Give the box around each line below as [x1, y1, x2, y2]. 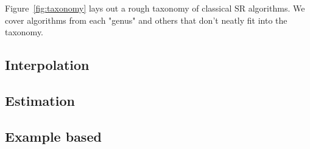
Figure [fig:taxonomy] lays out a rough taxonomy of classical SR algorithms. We [5, 2, 305, 14]
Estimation [5, 91, 75, 109]
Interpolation [5, 55, 90, 74]
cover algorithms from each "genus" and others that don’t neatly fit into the [5, 13, 287, 26]
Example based [5, 126, 102, 145]
